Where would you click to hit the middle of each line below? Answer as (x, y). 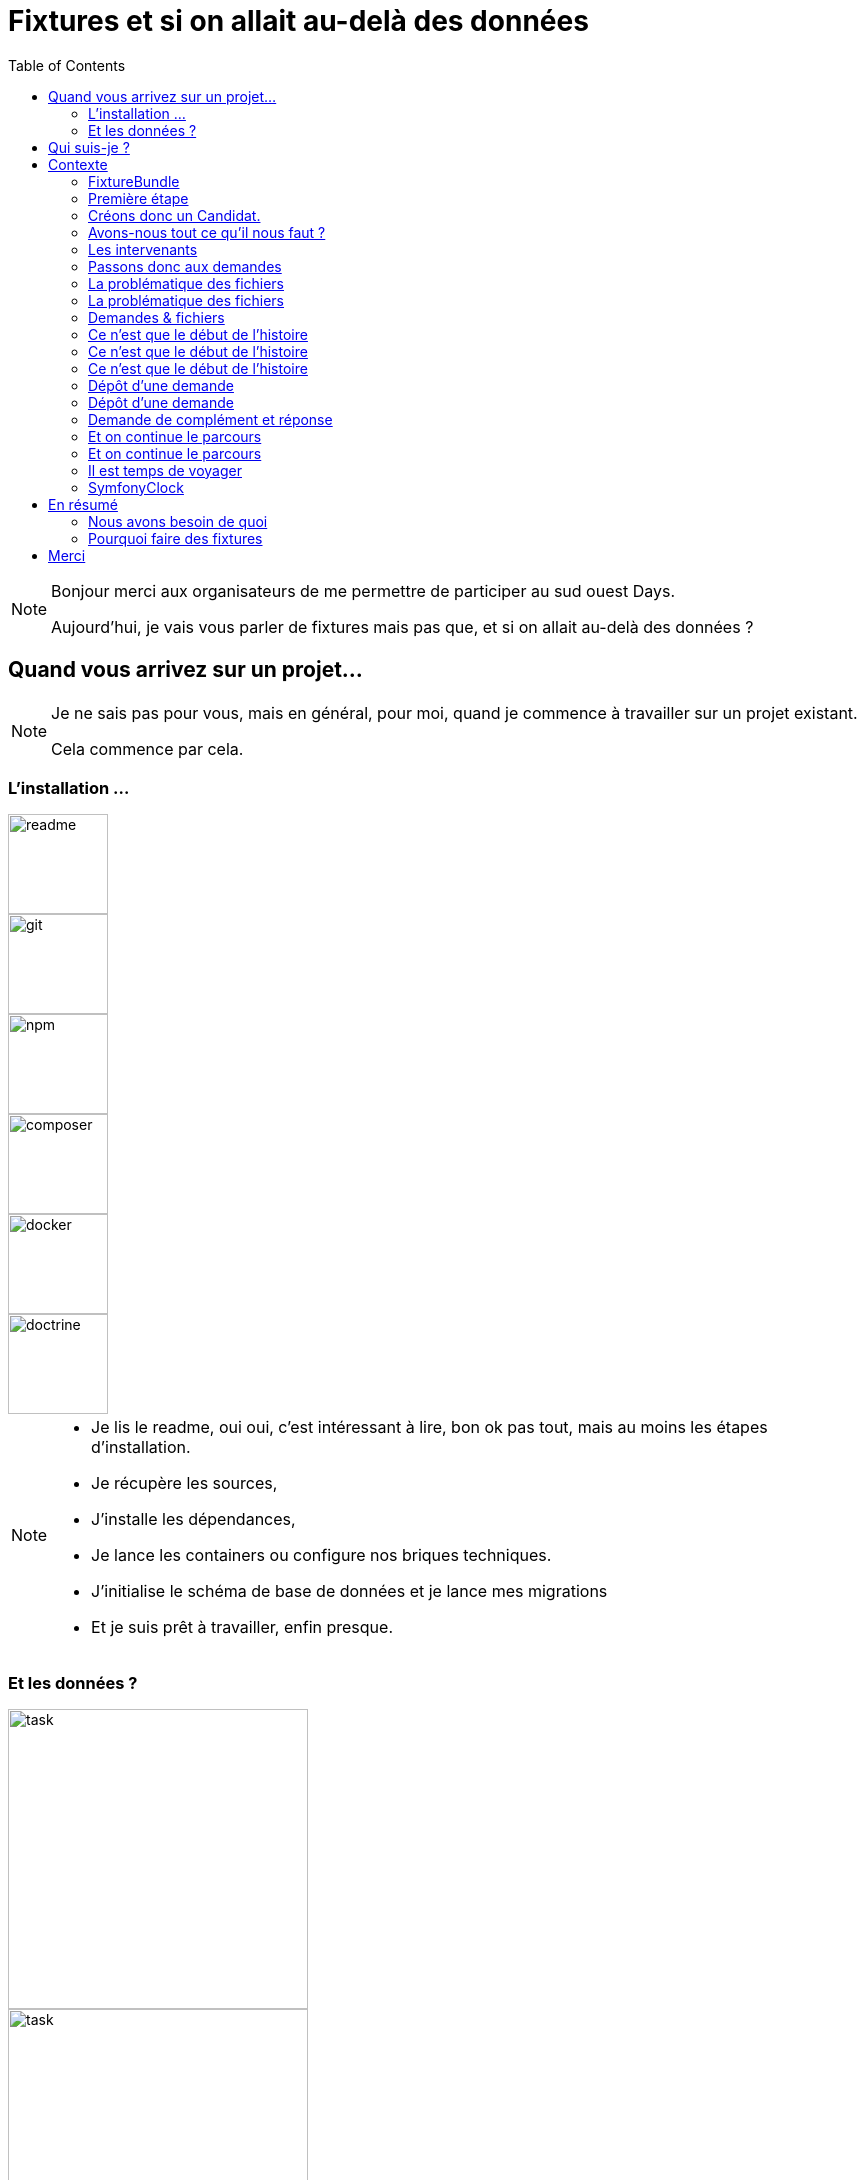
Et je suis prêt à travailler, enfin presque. (242, 1627)
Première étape (138, 198)
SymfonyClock (136, 487)
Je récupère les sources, (184, 1483)
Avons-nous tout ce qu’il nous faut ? (207, 232)
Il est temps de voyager (165, 470)
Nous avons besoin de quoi (178, 521)
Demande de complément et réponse (210, 419)
